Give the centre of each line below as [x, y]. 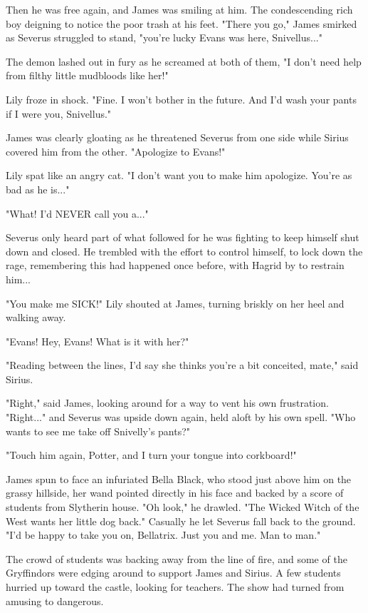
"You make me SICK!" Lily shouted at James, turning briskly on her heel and [175, 303]
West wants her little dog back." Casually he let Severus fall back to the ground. [181, 521]
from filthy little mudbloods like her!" [87, 75]
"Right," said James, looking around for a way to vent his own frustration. [167, 403]
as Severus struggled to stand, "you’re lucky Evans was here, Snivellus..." [164, 37]
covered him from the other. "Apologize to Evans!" [116, 151]
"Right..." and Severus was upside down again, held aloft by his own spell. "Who [181, 417]
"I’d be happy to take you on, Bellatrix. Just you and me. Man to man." [163, 535]
